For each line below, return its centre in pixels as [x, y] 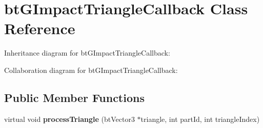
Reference [40, 28]
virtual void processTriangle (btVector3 [69, 119]
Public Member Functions [74, 97]
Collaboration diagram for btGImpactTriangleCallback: [91, 70]
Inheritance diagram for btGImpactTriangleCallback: [87, 53]
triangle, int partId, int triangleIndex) [200, 119]
